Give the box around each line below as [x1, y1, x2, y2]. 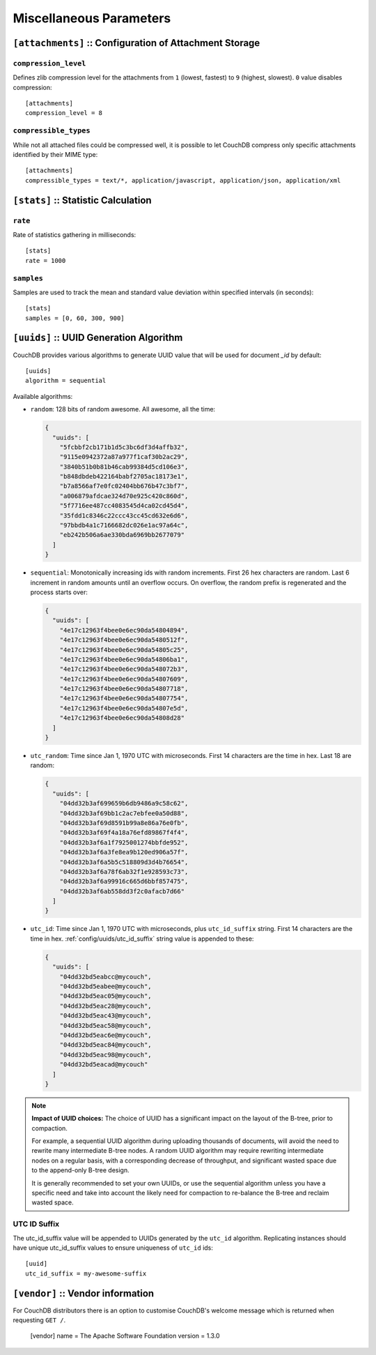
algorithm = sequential [25, 377, 107, 385]
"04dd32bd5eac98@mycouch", [59, 1050, 152, 1059]
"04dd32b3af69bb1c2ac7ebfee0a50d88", [59, 809, 189, 817]
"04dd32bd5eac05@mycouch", [59, 992, 152, 1000]
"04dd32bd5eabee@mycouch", [59, 982, 152, 990]
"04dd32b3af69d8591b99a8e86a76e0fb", [59, 819, 189, 826]
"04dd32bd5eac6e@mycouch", [59, 1031, 152, 1039]
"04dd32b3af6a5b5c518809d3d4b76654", [59, 858, 189, 866]
